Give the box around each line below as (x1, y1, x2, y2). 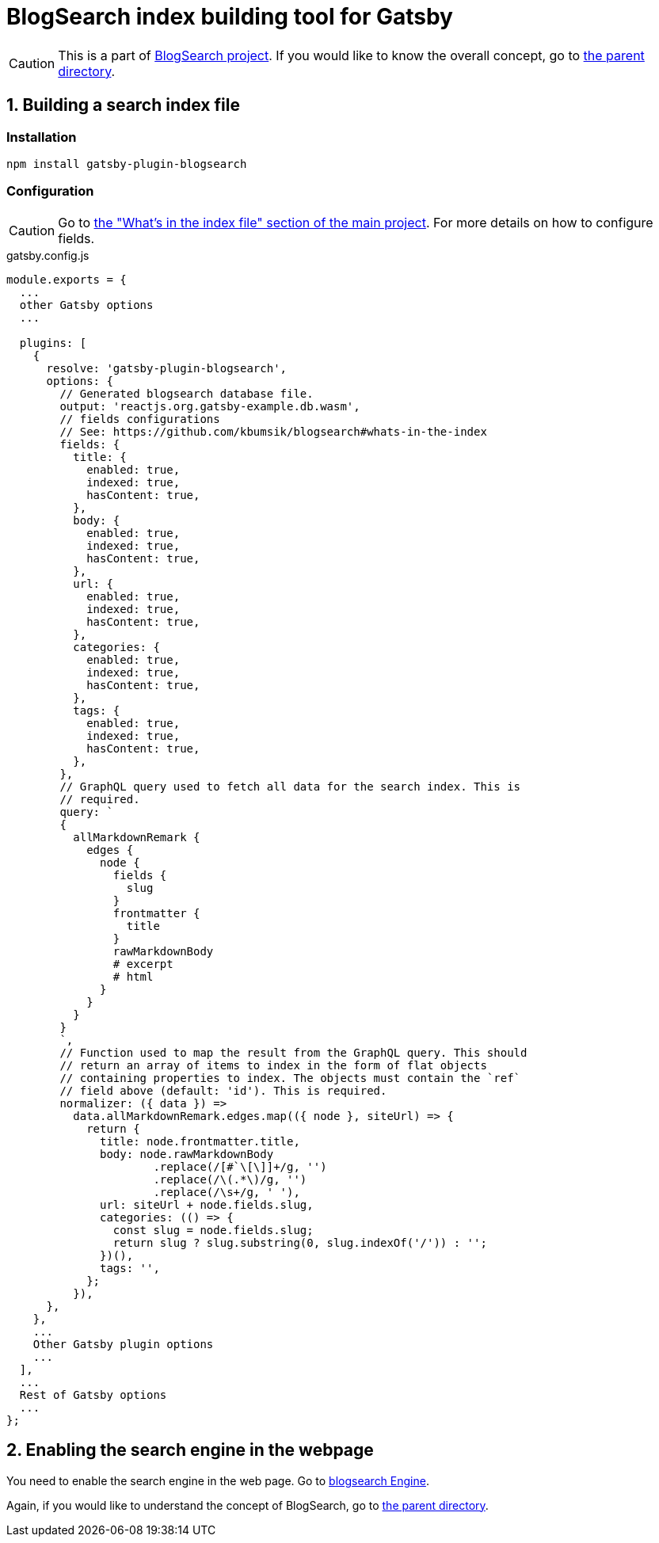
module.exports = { (6, 272, 127, 286)
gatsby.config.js (6, 248, 90, 262)
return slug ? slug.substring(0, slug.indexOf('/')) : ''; (112, 1236, 487, 1249)
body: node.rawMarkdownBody (100, 1147, 274, 1160)
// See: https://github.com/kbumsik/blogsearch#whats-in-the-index (59, 425, 487, 438)
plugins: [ (19, 336, 87, 349)
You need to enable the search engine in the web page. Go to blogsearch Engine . (6, 1473, 429, 1488)
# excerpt (112, 957, 173, 970)
